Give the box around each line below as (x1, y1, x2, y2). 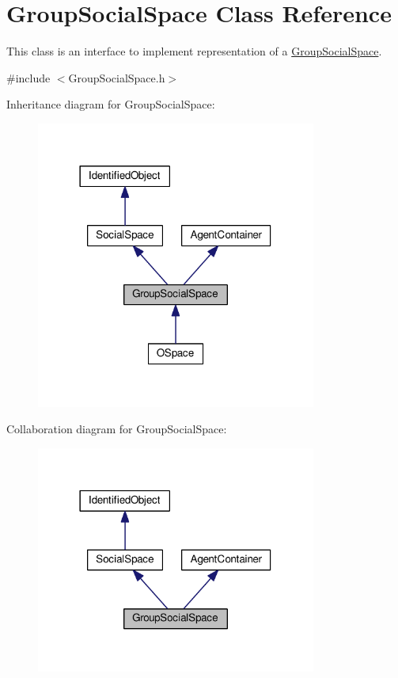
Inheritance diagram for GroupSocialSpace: (6, 96, 215, 112)
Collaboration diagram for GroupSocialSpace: (6, 421, 227, 437)
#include (6, 69, 51, 86)
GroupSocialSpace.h (68, 69, 165, 86)
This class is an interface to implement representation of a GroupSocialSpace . (6, 43, 382, 59)
